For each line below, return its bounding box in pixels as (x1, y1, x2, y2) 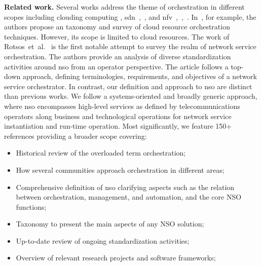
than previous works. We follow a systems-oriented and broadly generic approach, (4, 91, 257, 101)
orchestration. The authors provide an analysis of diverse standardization (4, 51, 231, 61)
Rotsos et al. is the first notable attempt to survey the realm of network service (4, 41, 256, 52)
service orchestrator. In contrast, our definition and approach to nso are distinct (4, 81, 252, 91)
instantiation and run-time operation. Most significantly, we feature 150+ (4, 121, 232, 131)
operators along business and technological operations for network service (4, 110, 232, 121)
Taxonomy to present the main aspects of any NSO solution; (16, 218, 204, 229)
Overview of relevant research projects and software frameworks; (16, 252, 216, 263)
